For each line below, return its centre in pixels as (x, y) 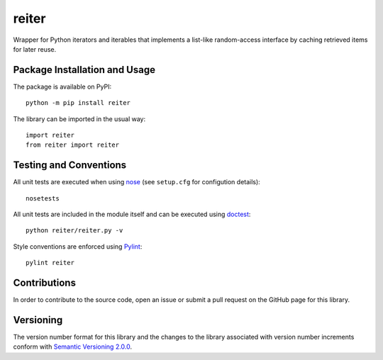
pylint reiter (50, 263)
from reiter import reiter (73, 145)
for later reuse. (35, 49)
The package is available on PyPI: (62, 86)
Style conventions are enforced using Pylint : (78, 246)
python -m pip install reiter (78, 103)
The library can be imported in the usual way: (79, 119)
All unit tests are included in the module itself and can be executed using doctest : (132, 214)
